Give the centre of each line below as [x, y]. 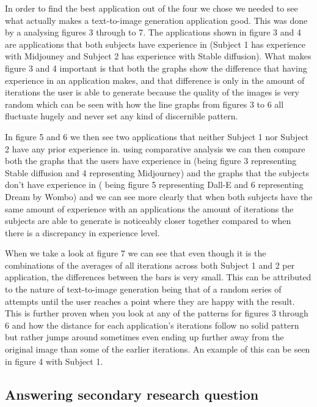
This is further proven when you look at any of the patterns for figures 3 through [157, 313]
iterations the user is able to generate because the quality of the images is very [152, 92]
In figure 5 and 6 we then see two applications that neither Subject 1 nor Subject [157, 136]
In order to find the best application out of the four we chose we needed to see [151, 8]
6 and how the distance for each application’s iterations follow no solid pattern [152, 325]
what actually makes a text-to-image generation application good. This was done [156, 20]
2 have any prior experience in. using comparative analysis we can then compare [155, 148]
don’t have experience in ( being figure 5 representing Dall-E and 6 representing [154, 185]
